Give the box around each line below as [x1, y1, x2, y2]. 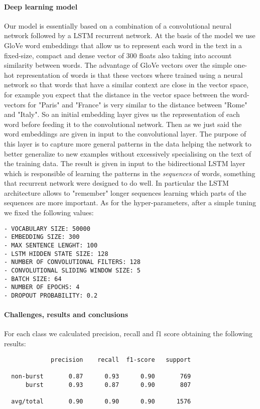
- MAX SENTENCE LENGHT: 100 [4, 241, 98, 249]
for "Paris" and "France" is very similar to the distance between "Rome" [28, 99, 247, 109]
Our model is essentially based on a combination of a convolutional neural [4, 20, 232, 31]
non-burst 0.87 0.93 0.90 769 [11, 372, 191, 380]
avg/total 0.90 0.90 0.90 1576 [11, 397, 191, 405]
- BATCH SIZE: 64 [4, 275, 62, 283]
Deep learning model [4, 1, 78, 12]
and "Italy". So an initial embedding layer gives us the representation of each [4, 109, 240, 119]
